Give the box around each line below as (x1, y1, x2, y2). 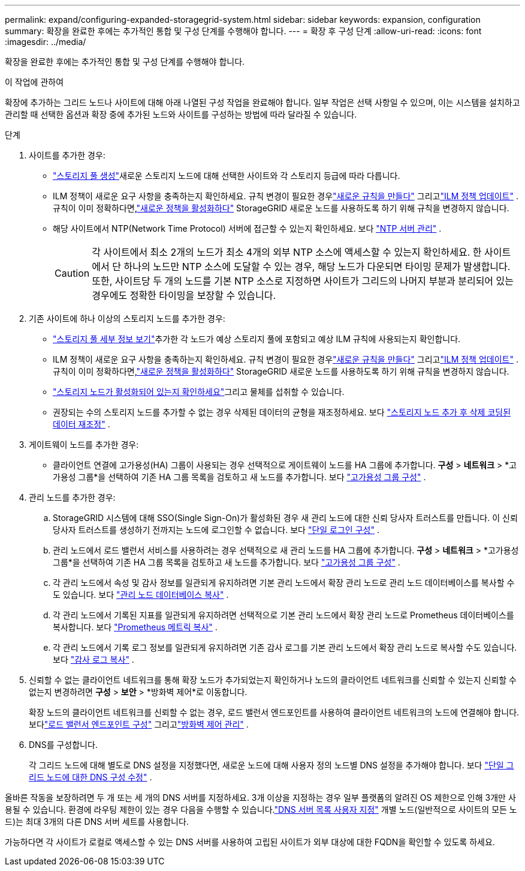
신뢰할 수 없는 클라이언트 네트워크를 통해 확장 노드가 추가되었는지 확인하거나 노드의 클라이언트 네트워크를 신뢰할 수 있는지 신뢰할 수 (29, 675, 517, 685)
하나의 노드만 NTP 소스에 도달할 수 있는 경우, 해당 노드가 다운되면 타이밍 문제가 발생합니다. (123, 261, 511, 273)
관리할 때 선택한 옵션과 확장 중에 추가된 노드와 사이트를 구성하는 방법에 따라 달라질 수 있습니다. (5, 109, 357, 119)
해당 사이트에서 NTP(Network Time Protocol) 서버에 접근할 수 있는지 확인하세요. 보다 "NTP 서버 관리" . (53, 223, 442, 234)
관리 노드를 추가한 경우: (29, 492, 116, 502)
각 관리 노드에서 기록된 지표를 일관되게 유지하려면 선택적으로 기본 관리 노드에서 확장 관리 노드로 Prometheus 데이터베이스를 (53, 610, 514, 620)
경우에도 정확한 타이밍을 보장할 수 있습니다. (92, 289, 276, 301)
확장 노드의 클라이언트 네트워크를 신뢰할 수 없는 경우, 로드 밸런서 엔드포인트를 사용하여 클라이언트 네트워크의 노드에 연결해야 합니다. (29, 707, 520, 717)
